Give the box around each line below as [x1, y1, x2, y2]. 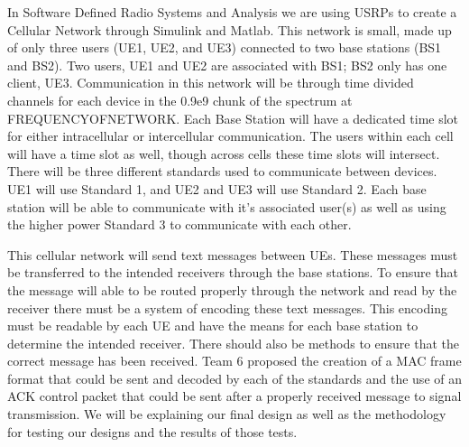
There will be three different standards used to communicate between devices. [7, 162, 437, 181]
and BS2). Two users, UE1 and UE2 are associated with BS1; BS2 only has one [7, 55, 447, 74]
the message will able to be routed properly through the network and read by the [7, 280, 457, 299]
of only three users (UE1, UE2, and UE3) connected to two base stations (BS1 [7, 38, 442, 57]
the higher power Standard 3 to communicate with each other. [7, 215, 352, 234]
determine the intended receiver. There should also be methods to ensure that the [7, 333, 459, 352]
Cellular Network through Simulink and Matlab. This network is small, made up [7, 20, 452, 39]
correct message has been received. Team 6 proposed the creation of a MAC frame [7, 351, 462, 370]
